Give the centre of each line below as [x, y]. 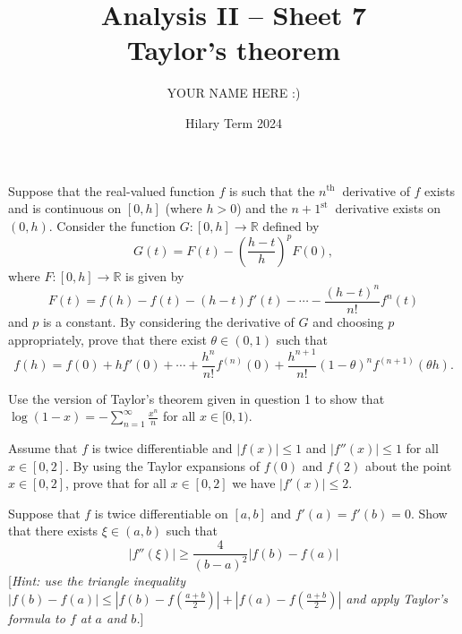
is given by [155, 275]
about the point [409, 465]
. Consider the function [112, 225]
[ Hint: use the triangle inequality [97, 581]
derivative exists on [388, 208]
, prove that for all [116, 483]
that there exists [53, 531]
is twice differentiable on [161, 513]
